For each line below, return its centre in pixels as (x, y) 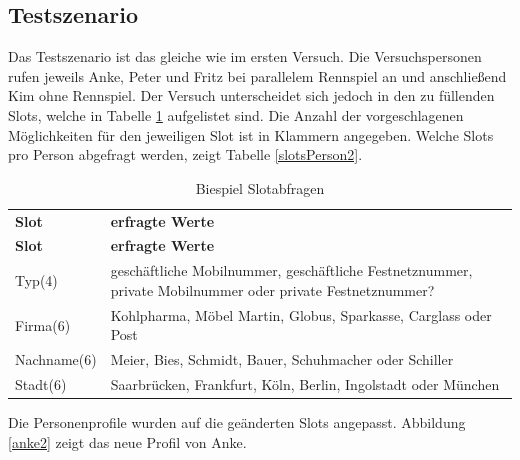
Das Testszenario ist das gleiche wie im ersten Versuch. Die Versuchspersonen (245, 56)
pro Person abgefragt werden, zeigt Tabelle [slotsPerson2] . (185, 154)
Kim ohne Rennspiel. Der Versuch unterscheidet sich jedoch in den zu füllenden (251, 95)
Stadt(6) (41, 384)
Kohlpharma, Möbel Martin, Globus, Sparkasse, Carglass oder (301, 314)
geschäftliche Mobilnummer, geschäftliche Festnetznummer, (291, 270)
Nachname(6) (56, 359)
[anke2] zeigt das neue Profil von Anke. (127, 441)
